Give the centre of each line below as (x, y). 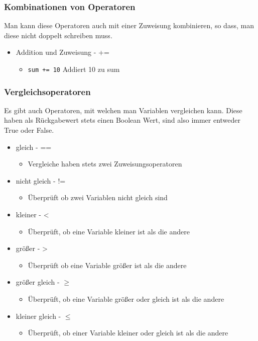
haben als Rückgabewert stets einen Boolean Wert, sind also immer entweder (122, 120)
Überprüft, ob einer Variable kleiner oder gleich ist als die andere (128, 333)
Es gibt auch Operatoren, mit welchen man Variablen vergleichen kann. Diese (123, 110)
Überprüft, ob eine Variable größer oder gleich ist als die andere (126, 299)
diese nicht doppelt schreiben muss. (58, 35)
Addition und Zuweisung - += (62, 52)
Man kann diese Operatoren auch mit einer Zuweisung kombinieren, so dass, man (129, 25)
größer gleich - (38, 282)
